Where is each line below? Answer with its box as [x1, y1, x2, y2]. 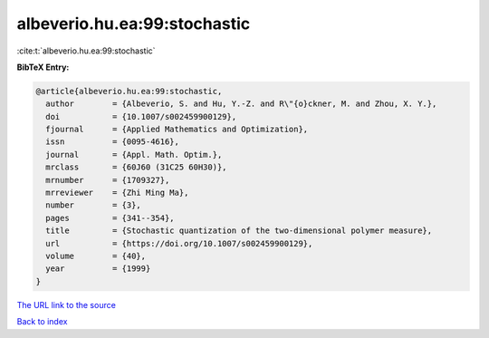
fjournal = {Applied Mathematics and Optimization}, [45, 124, 309, 135]
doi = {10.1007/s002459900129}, [45, 111, 237, 121]
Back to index [16, 316, 68, 327]
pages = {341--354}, [45, 213, 176, 223]
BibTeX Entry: [16, 62, 70, 72]
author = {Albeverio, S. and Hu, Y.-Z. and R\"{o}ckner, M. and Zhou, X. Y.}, [45, 99, 437, 109]
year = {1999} [45, 264, 151, 274]
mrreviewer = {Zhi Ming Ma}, [45, 188, 189, 198]
